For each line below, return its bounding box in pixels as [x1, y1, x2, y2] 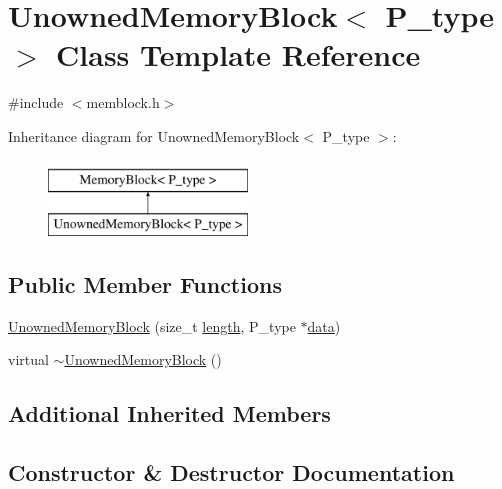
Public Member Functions [8, 269, 282, 300]
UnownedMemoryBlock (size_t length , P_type [8, 315, 296, 336]
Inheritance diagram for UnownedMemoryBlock [8, 125, 300, 146]
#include [8, 92, 64, 113]
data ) [307, 315, 341, 336]
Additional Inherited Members [8, 398, 331, 429]
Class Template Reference [56, 34, 421, 75]
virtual [8, 349, 49, 370]
